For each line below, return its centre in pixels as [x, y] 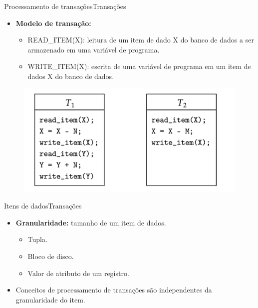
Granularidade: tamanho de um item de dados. [91, 222]
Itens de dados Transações [43, 206]
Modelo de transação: [53, 23]
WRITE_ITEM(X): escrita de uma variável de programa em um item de [139, 66]
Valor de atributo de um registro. [78, 273]
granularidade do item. [50, 299]
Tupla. [37, 239]
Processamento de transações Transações [65, 6]
